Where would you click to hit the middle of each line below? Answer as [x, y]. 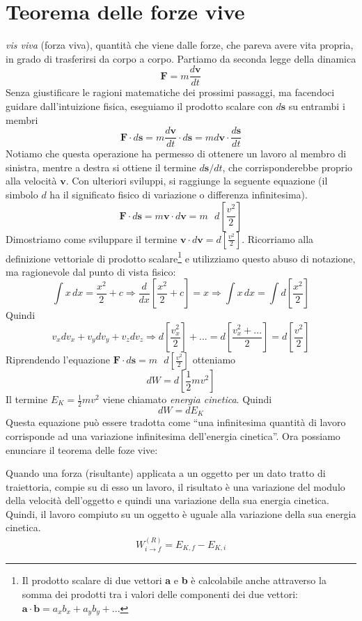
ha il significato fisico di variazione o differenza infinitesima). [179, 194]
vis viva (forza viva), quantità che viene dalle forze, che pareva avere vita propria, [180, 45]
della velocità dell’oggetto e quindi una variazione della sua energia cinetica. [167, 500]
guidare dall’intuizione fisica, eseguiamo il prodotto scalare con [139, 105]
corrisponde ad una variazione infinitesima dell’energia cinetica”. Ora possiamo [173, 435]
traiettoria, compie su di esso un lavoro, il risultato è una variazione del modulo [175, 486]
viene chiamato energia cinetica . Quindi [187, 399]
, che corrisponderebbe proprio [288, 167]
